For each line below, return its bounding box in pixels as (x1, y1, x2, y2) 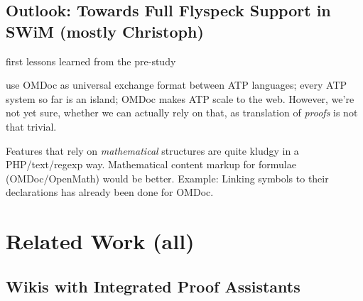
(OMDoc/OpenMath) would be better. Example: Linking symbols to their (6, 170, 329, 185)
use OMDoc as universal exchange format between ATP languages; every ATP (6, 77, 347, 92)
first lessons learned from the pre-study (6, 53, 176, 68)
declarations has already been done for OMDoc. (6, 185, 214, 199)
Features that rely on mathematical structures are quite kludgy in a (6, 143, 299, 158)
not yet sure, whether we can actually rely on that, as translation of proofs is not (6, 105, 358, 120)
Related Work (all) (6, 226, 195, 256)
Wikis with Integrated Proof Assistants (6, 275, 300, 297)
